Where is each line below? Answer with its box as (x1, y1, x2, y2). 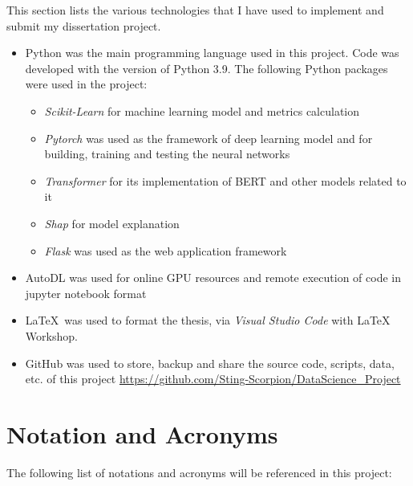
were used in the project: (25, 76, 148, 92)
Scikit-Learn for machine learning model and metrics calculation (44, 102, 360, 119)
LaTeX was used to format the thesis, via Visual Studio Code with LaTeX (25, 312, 391, 329)
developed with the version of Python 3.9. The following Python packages (25, 59, 388, 76)
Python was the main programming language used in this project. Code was (25, 44, 399, 61)
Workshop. (25, 327, 78, 344)
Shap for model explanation (44, 214, 180, 231)
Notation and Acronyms (6, 417, 278, 450)
